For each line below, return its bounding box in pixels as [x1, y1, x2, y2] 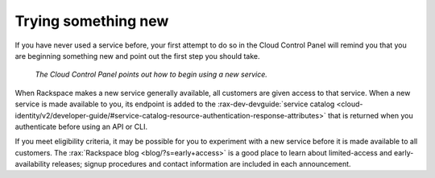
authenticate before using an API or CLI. [14, 122, 148, 131]
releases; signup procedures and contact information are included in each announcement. [52, 159, 351, 169]
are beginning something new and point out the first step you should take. [14, 51, 260, 60]
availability [14, 159, 51, 169]
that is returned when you [327, 110, 414, 120]
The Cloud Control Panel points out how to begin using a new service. [35, 69, 267, 80]
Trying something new [14, 12, 169, 30]
